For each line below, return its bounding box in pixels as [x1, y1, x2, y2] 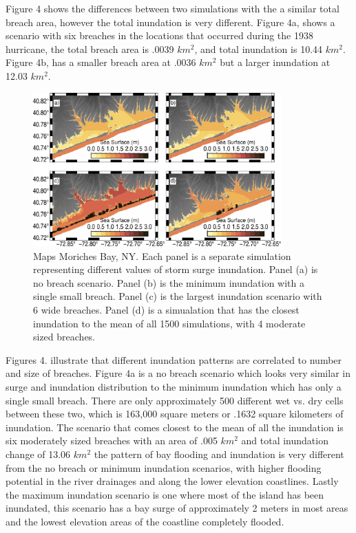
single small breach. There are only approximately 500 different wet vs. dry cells [6, 393, 344, 407]
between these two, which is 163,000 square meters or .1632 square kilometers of [6, 406, 344, 421]
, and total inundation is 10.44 [194, 41, 323, 56]
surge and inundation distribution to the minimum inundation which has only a [6, 379, 342, 393]
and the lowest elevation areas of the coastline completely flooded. [6, 514, 284, 528]
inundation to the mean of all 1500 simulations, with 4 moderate [33, 316, 306, 330]
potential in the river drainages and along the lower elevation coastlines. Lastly [6, 474, 339, 488]
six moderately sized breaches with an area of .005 [6, 433, 218, 448]
